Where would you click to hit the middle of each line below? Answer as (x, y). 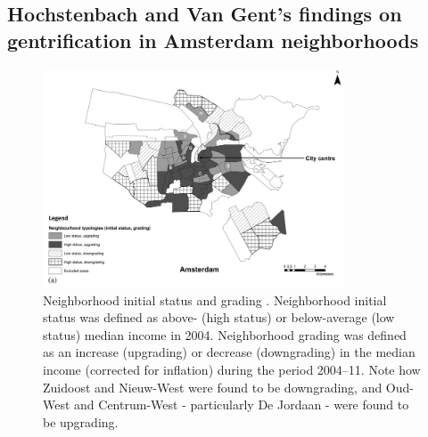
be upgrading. (81, 421)
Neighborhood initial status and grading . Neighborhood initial (215, 299)
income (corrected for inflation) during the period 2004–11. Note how (232, 369)
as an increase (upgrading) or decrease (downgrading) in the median (229, 352)
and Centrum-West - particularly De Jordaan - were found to (242, 405)
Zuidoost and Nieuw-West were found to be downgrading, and (213, 387)
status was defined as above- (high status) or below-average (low (219, 317)
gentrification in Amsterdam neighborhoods (213, 40)
